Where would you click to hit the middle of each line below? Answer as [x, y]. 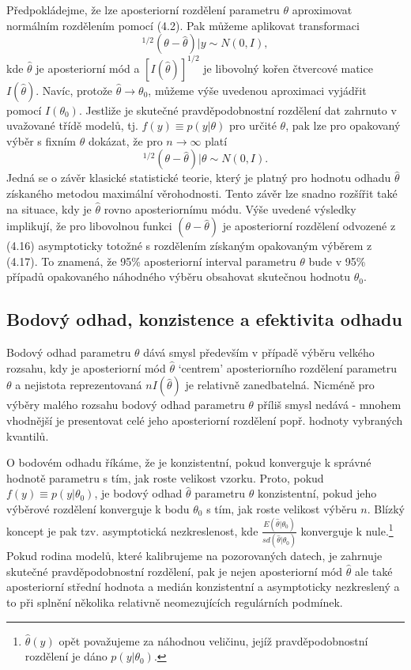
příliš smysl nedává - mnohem [329, 405]
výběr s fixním [41, 140]
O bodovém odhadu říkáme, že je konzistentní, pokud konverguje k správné [189, 462]
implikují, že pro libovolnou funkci [89, 226]
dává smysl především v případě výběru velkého [259, 352]
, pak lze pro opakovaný [343, 125]
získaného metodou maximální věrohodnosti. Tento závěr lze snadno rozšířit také [202, 193]
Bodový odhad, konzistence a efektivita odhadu [204, 319]
